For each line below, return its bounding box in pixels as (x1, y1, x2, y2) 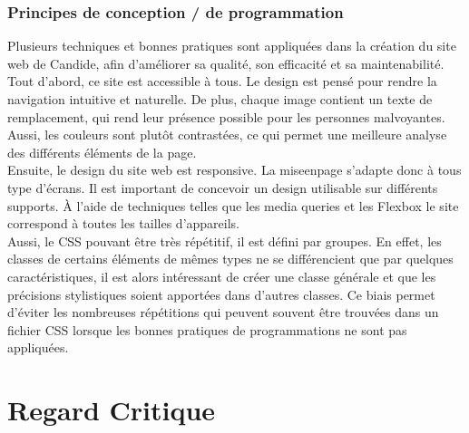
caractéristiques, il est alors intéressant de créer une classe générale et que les (7, 266, 436, 285)
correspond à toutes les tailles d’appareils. (7, 214, 240, 233)
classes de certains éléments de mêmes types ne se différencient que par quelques (7, 249, 454, 268)
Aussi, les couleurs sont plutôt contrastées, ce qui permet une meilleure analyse (7, 125, 447, 144)
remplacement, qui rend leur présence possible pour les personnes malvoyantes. (7, 107, 445, 126)
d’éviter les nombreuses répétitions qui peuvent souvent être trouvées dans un (7, 303, 439, 322)
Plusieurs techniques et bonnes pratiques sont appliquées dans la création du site (7, 36, 456, 55)
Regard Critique (7, 391, 216, 428)
